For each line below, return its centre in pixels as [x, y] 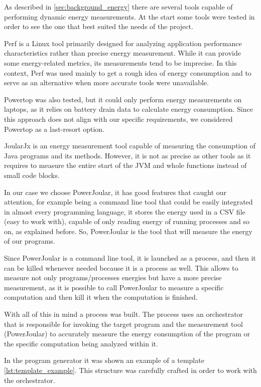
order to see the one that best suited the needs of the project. [99, 26]
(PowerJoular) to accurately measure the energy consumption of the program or [127, 334]
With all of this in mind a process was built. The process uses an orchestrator [124, 314]
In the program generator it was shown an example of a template [104, 360]
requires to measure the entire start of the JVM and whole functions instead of [125, 165]
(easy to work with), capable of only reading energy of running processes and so [127, 221]
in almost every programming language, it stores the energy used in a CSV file [125, 211]
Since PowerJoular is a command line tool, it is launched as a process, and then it [130, 258]
